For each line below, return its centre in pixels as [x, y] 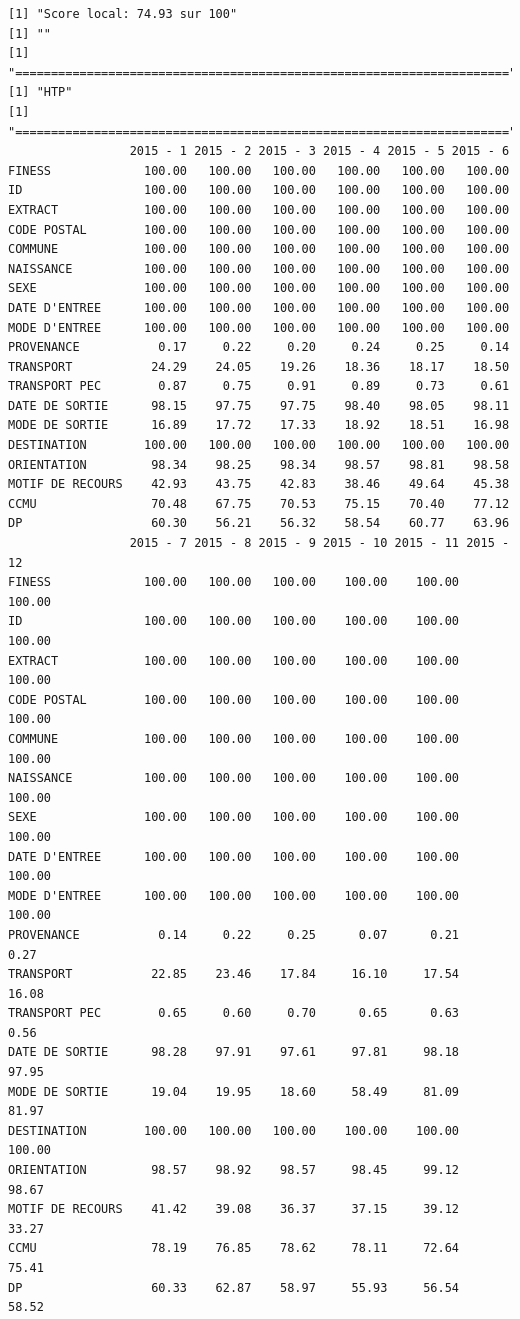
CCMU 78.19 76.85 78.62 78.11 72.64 [234, 1248]
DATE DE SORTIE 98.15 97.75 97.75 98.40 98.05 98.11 [259, 405]
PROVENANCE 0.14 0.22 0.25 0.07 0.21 [234, 934]
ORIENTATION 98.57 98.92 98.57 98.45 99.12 [234, 1170]
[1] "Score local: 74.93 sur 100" [123, 14]
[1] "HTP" [40, 92]
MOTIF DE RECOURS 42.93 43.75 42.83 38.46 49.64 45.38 [259, 484]
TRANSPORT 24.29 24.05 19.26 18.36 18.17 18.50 [259, 366]
